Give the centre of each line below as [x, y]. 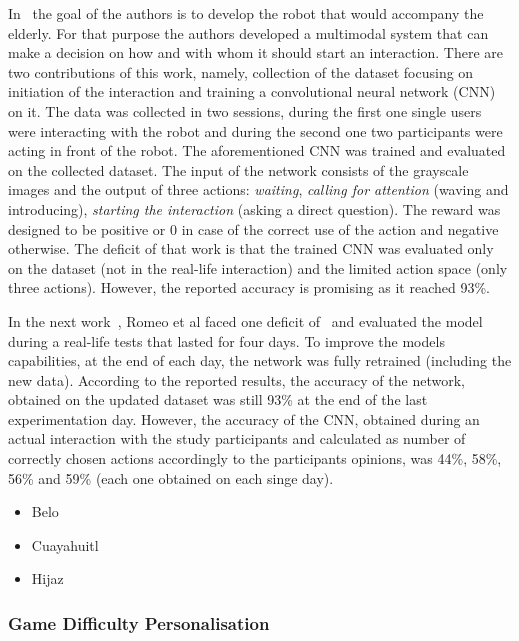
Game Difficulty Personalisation [139, 622]
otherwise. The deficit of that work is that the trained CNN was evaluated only [251, 248]
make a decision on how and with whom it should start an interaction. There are [256, 52]
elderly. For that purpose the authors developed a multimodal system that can [248, 32]
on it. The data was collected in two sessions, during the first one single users [245, 110]
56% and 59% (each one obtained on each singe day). [171, 477]
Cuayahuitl [65, 544]
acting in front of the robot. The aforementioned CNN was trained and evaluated [257, 150]
